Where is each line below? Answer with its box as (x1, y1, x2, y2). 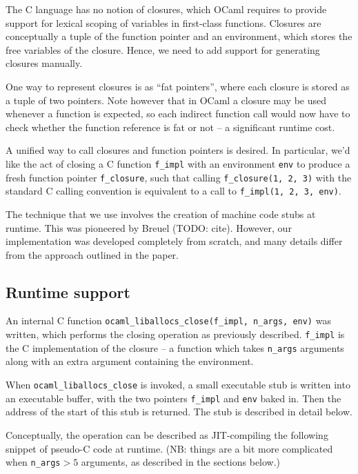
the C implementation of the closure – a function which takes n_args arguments (6, 340, 344, 355)
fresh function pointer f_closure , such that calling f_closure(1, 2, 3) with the (6, 170, 352, 184)
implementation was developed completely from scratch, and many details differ (6, 234, 343, 248)
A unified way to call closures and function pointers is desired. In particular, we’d (6, 143, 350, 157)
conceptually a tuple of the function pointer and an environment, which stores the (6, 29, 352, 43)
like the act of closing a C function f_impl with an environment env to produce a (6, 156, 350, 170)
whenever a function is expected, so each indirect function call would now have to (6, 106, 350, 121)
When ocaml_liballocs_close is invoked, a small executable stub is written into (6, 377, 350, 392)
